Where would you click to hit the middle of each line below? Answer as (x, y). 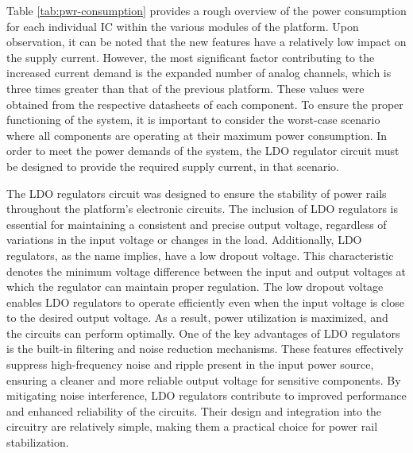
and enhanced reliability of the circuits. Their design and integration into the (194, 410)
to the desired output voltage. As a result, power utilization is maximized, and (197, 317)
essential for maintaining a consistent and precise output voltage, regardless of (197, 224)
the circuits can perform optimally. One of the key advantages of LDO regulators (203, 333)
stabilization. (38, 442)
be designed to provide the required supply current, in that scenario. (173, 166)
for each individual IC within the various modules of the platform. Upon (183, 26)
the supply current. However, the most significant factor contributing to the (191, 57)
